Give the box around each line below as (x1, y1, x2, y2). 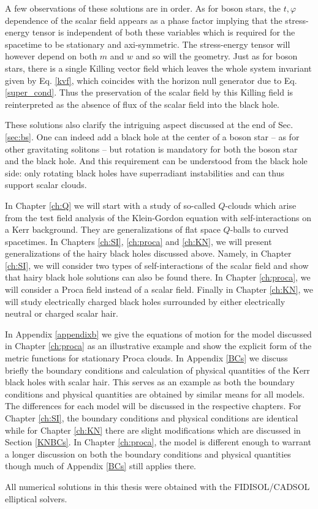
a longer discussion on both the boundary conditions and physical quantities (5, 447, 291, 460)
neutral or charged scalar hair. (5, 307, 119, 320)
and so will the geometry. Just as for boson (135, 50, 298, 62)
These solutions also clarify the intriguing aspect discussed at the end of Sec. (5, 118, 293, 131)
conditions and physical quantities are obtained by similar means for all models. (5, 387, 305, 400)
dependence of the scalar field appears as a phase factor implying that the (5, 13, 282, 26)
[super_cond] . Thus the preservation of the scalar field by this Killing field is (5, 86, 293, 99)
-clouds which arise (225, 198, 297, 211)
